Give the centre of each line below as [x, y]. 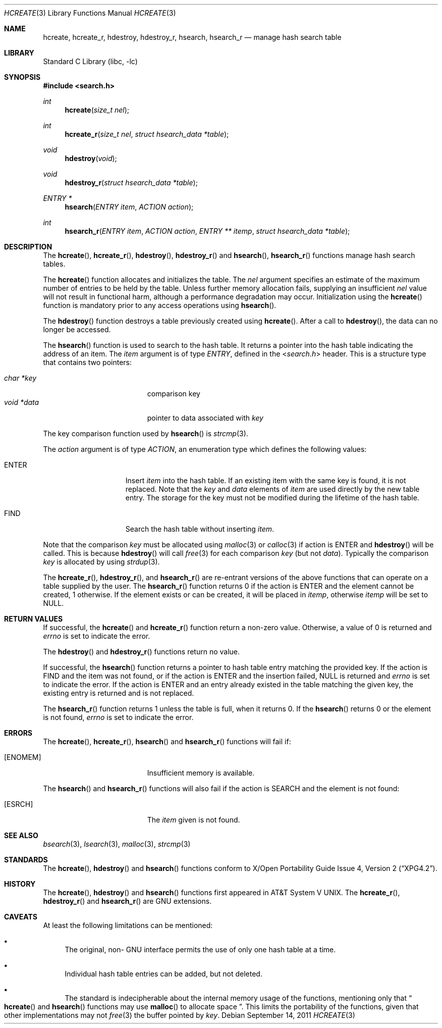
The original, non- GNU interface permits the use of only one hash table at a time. [200, 949]
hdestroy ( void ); [91, 158]
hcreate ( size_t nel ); [97, 110]
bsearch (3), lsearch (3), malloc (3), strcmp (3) [117, 844]
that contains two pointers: [88, 362]
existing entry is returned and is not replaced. [119, 693]
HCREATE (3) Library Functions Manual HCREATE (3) [90, 13]
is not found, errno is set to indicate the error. [118, 717]
